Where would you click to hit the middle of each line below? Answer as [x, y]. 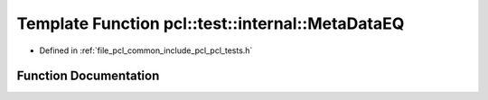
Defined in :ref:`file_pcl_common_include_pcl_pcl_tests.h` [146, 50]
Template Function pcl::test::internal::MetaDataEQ [211, 23]
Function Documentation [88, 76]
